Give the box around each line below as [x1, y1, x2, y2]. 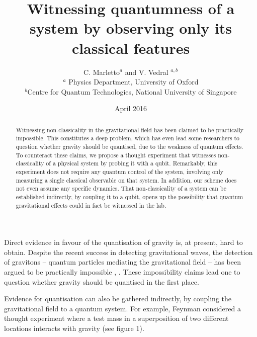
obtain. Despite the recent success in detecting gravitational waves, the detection [4, 246, 253, 257]
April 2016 [114, 103, 147, 114]
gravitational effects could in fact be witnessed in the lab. [16, 201, 166, 209]
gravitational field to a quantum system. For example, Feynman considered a [4, 303, 241, 313]
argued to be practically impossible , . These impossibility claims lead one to [4, 267, 240, 277]
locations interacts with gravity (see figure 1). [4, 322, 144, 333]
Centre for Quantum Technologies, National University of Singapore [27, 86, 237, 97]
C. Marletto [83, 66, 120, 77]
